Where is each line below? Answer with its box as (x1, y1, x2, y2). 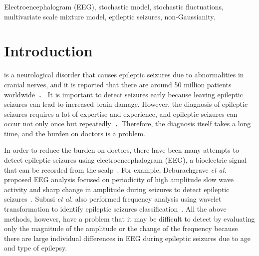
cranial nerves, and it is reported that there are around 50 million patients (4, 79, 232, 89)
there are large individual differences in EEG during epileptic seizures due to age (4, 233, 251, 243)
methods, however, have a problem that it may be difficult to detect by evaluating (4, 213, 255, 224)
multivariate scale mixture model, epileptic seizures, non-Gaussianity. (4, 11, 216, 21)
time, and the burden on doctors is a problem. (4, 128, 146, 138)
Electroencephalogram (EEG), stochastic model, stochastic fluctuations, (4, 1, 224, 11)
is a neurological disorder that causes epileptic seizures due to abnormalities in (4, 69, 244, 80)
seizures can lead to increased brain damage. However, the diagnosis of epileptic (4, 99, 248, 109)
